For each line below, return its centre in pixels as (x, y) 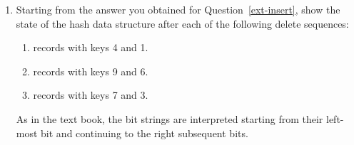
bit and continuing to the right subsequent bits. (145, 133)
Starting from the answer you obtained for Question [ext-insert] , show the (178, 9)
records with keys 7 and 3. (91, 95)
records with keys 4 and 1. (91, 47)
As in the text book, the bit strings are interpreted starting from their (170, 118)
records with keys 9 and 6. (91, 71)
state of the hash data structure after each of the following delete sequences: (182, 23)
